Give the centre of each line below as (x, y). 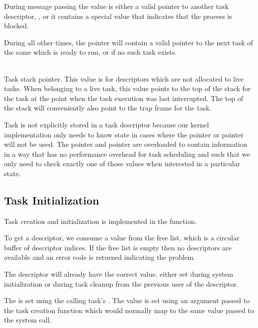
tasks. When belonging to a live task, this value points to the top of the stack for (128, 88)
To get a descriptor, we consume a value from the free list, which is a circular (122, 238)
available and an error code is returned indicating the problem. (100, 257)
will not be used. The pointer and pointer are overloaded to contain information (126, 144)
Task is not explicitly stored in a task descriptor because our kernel (107, 124)
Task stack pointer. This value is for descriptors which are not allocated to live (124, 78)
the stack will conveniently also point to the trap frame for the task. (108, 108)
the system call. (28, 320)
